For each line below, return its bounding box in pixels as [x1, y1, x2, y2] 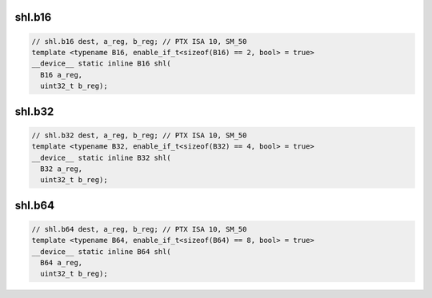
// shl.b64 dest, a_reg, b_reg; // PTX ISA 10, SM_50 [31, 224, 247, 233]
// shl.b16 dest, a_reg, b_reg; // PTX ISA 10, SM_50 [31, 37, 247, 46]
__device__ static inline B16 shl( [31, 59, 171, 68]
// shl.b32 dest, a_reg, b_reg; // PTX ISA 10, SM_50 [31, 130, 247, 140]
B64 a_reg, [40, 258, 83, 268]
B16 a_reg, [40, 70, 83, 79]
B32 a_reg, [40, 164, 83, 173]
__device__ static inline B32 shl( [31, 153, 171, 162]
